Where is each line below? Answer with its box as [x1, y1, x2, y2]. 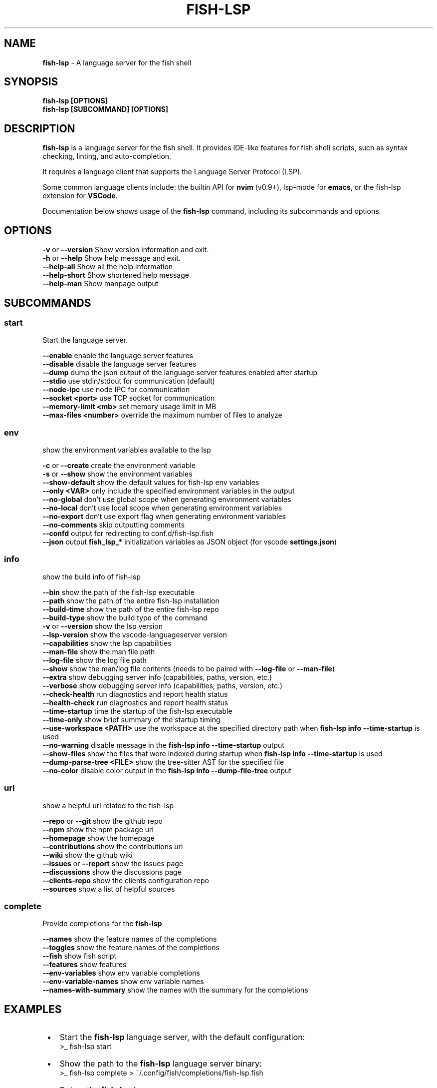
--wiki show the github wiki [42, 850, 133, 859]
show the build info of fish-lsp [42, 572, 141, 581]
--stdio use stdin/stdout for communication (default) [42, 377, 215, 386]
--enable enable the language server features [42, 351, 194, 360]
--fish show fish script [42, 952, 117, 961]
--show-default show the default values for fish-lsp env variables [42, 478, 259, 487]
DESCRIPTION [4, 122, 75, 135]
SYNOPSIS [4, 75, 58, 88]
